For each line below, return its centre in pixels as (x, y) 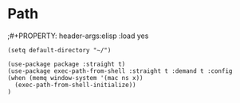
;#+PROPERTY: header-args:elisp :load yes (78, 36)
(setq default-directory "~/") (59, 50)
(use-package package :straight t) (67, 64)
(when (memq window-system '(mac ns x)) (76, 78)
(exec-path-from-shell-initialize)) (75, 85)
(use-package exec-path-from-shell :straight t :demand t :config (120, 71)
